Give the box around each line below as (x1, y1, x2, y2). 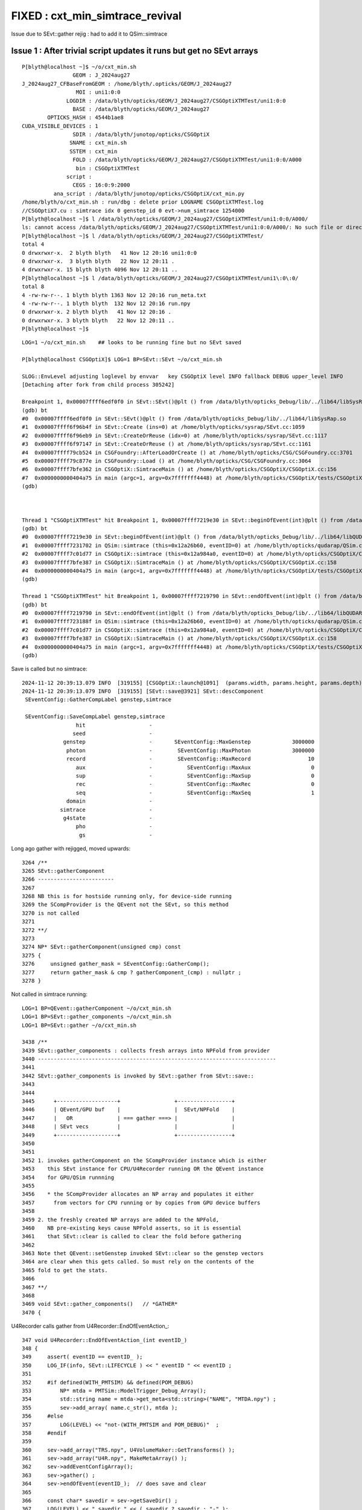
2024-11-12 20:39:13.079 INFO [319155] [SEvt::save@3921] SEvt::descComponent (22, 688, 264, 695)
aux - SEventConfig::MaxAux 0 (75, 764, 315, 771)
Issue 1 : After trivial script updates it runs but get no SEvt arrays (11, 46, 259, 56)
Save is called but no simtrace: (11, 665, 87, 673)
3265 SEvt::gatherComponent (22, 867, 105, 874)
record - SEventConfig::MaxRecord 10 (66, 756, 315, 762)
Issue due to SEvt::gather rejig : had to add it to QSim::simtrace (11, 30, 168, 37)
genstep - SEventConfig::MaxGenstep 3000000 (63, 739, 315, 745)
